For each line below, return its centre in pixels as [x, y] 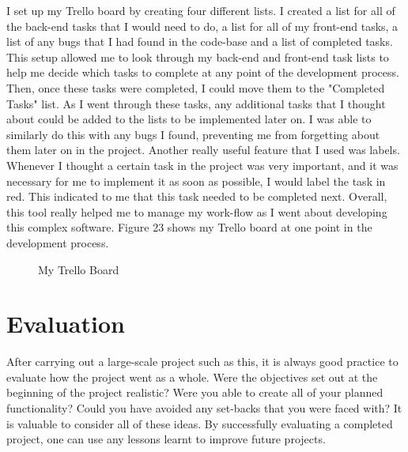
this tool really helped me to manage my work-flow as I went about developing [197, 211]
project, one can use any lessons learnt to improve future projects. [166, 439]
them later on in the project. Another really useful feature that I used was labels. [203, 150]
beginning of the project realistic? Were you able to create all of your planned [195, 392]
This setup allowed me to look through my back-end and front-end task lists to [198, 56]
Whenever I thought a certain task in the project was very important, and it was [202, 165]
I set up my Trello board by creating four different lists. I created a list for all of [201, 10]
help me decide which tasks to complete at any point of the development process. [203, 72]
